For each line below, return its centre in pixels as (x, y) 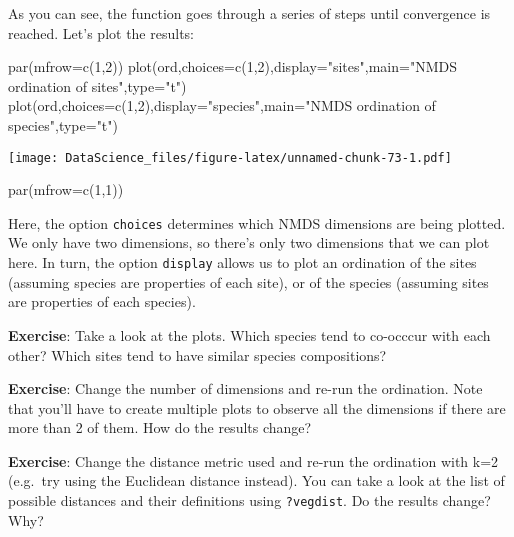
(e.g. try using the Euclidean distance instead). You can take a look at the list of (256, 480)
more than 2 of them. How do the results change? (160, 427)
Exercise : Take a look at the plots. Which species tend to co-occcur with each (249, 334)
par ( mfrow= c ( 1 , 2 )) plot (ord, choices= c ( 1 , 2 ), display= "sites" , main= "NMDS (232, 66)
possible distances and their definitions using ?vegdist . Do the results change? (249, 500)
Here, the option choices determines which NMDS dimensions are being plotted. (257, 222)
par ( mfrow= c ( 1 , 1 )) (66, 189)
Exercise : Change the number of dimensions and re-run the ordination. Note (245, 388)
